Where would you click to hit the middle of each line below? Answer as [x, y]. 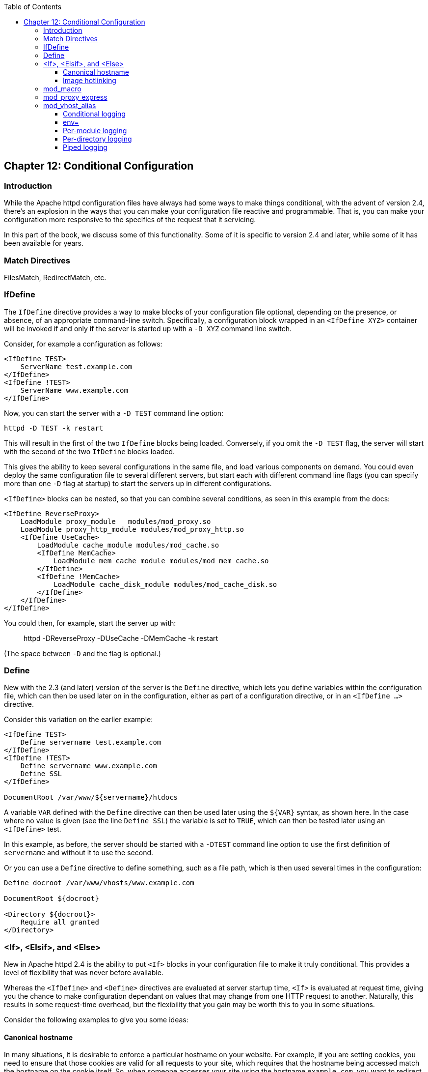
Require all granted [60, 922]
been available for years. [44, 243]
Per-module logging [95, 130]
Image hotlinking [90, 80]
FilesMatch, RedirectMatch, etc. [55, 277]
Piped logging [85, 147]
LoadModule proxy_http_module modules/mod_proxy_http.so [132, 529]
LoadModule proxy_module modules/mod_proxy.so [116, 521]
